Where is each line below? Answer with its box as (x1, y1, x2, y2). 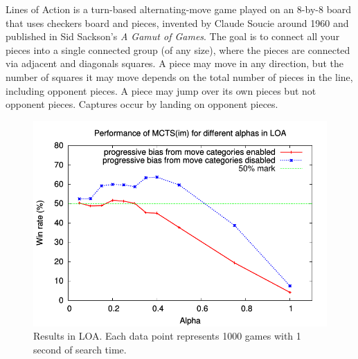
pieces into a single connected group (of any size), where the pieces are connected (6, 42, 350, 57)
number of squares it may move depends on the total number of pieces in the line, (6, 69, 353, 84)
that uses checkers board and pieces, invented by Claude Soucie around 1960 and (6, 15, 349, 30)
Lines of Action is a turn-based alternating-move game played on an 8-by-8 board (6, 2, 352, 16)
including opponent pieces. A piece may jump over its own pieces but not (6, 83, 316, 98)
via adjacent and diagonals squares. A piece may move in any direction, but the (6, 56, 343, 71)
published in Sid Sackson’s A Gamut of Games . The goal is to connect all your (6, 29, 340, 44)
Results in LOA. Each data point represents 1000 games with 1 (33, 329, 301, 343)
